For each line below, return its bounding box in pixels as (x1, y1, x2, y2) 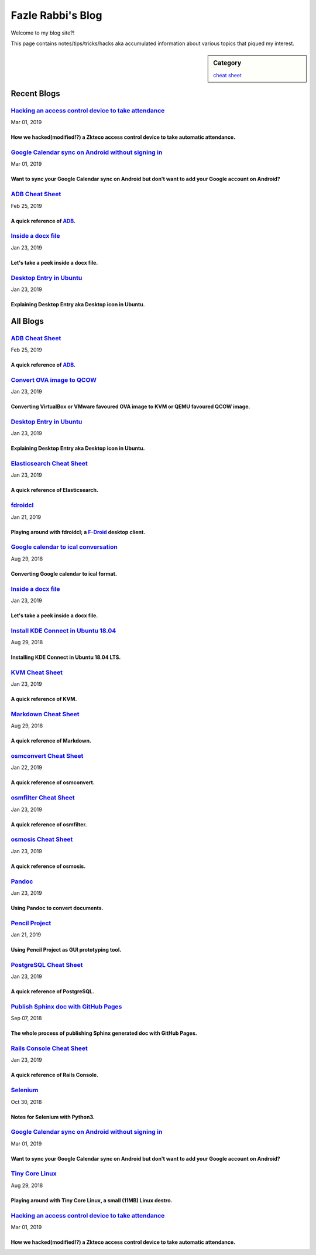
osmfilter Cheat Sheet (11, 794, 75, 802)
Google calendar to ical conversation (11, 543, 118, 551)
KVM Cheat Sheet (11, 668, 63, 676)
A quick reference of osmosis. (11, 863, 86, 870)
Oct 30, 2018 (11, 1098, 42, 1105)
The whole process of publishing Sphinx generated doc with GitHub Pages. (11, 1030, 197, 1037)
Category (213, 59, 242, 67)
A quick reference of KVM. (11, 696, 77, 703)
